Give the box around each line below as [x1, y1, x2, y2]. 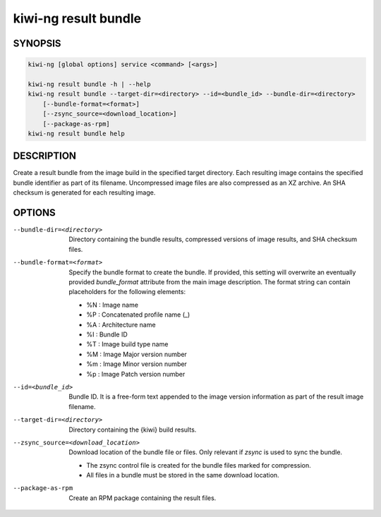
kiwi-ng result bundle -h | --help [28, 80, 151, 88]
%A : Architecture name [86, 320, 156, 329]
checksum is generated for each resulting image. [13, 188, 156, 197]
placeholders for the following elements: [68, 288, 186, 296]
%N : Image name [86, 300, 139, 309]
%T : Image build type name [86, 340, 169, 348]
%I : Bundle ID [86, 330, 128, 339]
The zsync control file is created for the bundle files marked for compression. [86, 461, 312, 469]
